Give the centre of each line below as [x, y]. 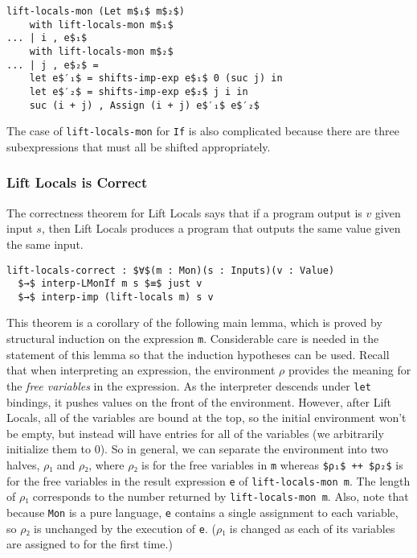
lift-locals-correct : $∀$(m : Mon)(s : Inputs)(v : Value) [171, 270]
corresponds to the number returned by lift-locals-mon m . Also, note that [221, 496]
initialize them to [49, 449]
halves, [23, 464]
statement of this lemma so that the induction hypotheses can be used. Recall [198, 354]
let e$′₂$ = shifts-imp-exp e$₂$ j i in [139, 91]
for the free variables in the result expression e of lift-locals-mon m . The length [208, 480]
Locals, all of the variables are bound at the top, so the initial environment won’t [206, 417]
